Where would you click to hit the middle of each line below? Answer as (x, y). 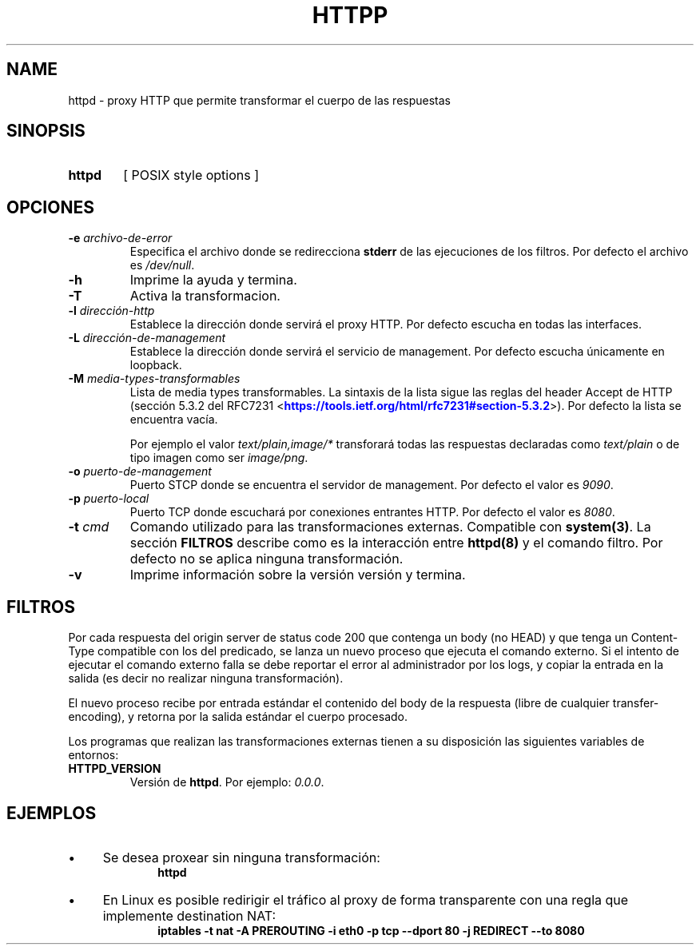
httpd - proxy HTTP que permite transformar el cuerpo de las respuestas (259, 100)
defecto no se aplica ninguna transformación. (266, 559)
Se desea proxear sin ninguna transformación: (241, 857)
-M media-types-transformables (154, 379)
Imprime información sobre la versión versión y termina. (298, 575)
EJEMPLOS (52, 813)
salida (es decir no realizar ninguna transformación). (206, 678)
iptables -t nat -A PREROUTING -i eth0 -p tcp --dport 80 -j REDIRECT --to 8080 (371, 930)
